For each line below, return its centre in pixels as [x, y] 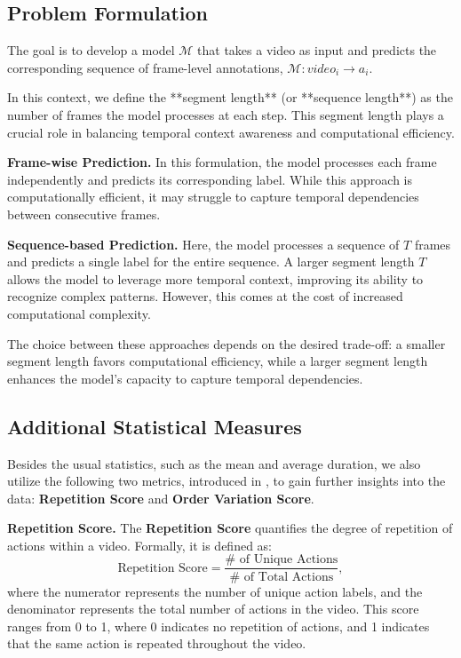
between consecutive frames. [84, 214]
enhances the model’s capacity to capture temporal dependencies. [185, 378]
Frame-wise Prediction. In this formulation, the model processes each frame [222, 162]
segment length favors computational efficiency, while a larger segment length [218, 361]
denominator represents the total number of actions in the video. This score [213, 609]
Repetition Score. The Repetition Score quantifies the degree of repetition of [230, 528]
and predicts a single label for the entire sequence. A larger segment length [211, 262]
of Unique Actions [289, 560]
